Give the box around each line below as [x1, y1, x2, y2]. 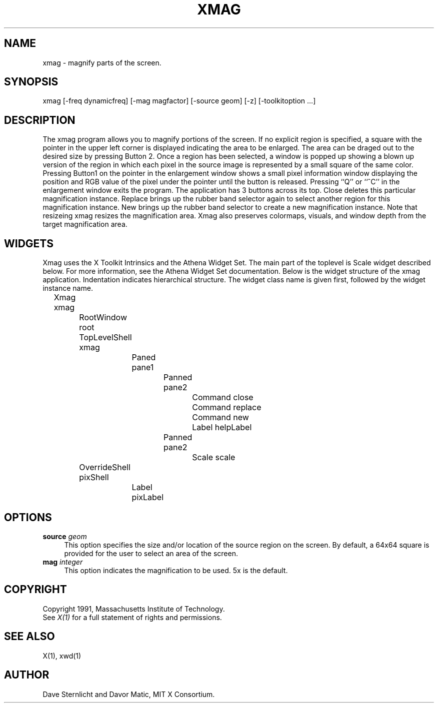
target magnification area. [42, 220, 127, 229]
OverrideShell [79, 462, 130, 473]
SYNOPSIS [4, 75, 58, 88]
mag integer [42, 557, 83, 566]
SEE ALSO [4, 630, 55, 643]
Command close [192, 392, 253, 403]
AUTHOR [4, 669, 49, 682]
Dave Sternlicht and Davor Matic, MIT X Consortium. [42, 690, 215, 699]
